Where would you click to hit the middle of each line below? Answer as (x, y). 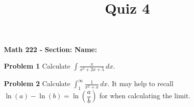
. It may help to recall (140, 83)
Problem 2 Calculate (37, 83)
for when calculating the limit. (145, 96)
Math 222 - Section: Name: (50, 49)
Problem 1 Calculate (37, 65)
